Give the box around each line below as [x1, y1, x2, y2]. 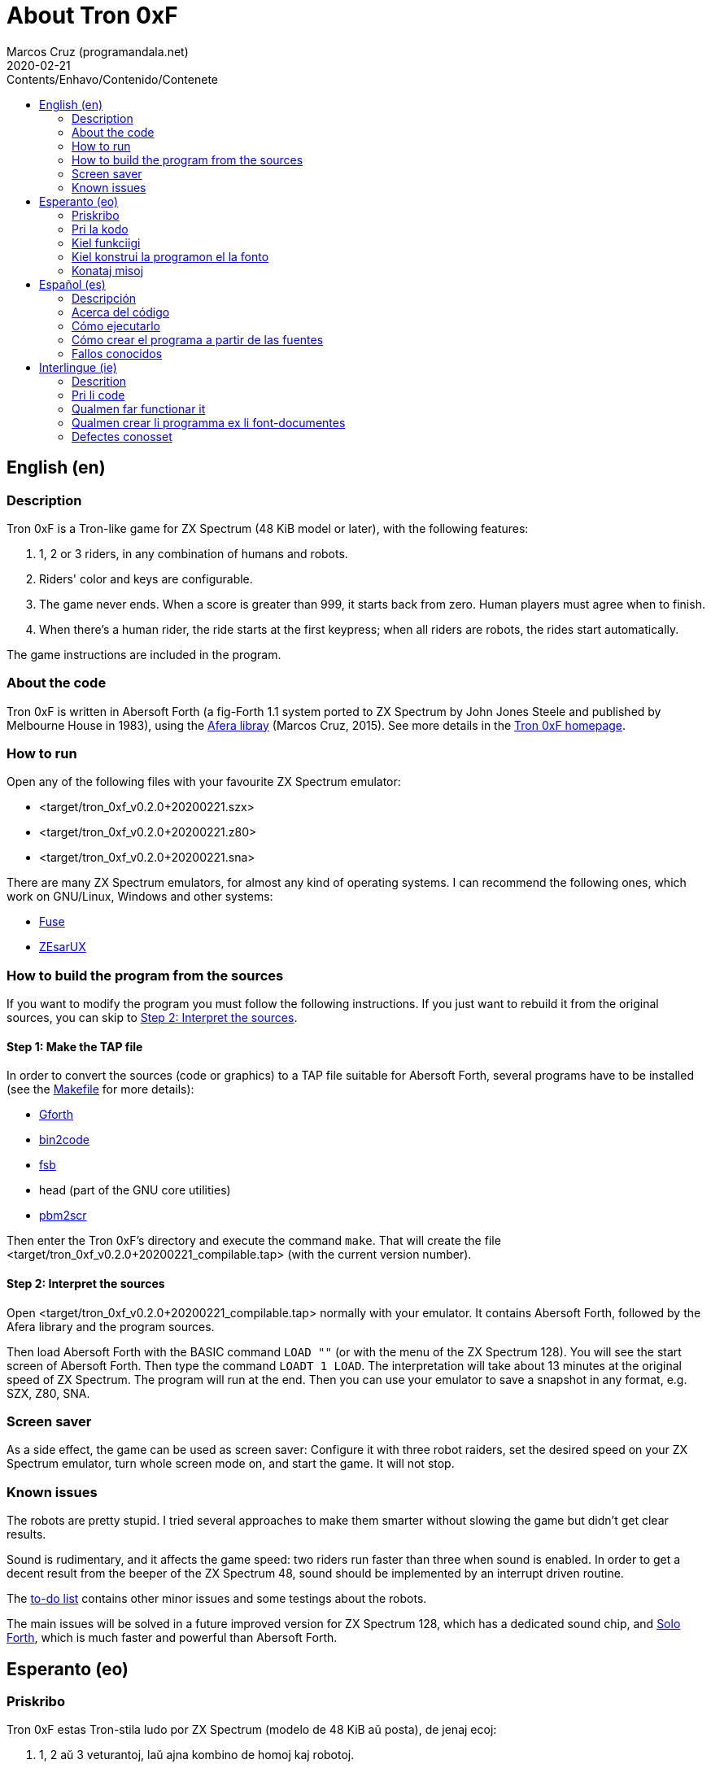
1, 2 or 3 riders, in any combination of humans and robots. [39, 546, 348, 561]
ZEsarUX [39, 940, 86, 954]
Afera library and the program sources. [7, 1319, 215, 1334]
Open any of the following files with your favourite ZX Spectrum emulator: [7, 775, 401, 789]
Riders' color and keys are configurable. [39, 571, 253, 586]
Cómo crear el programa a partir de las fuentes [72, 332, 324, 347]
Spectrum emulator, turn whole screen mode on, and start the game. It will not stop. [7, 1456, 455, 1471]
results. [7, 1527, 46, 1542]
